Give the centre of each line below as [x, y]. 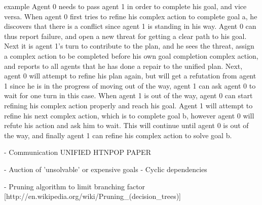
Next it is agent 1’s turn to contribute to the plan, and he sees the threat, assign [129, 46]
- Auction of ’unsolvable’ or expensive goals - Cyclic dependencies [106, 169]
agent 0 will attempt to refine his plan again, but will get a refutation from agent [130, 76]
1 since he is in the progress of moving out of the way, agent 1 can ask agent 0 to [130, 85]
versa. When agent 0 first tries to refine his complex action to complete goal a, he [131, 16]
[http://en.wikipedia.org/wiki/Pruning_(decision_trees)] [92, 196]
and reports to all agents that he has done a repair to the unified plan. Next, [123, 66]
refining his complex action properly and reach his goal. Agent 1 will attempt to [128, 105]
